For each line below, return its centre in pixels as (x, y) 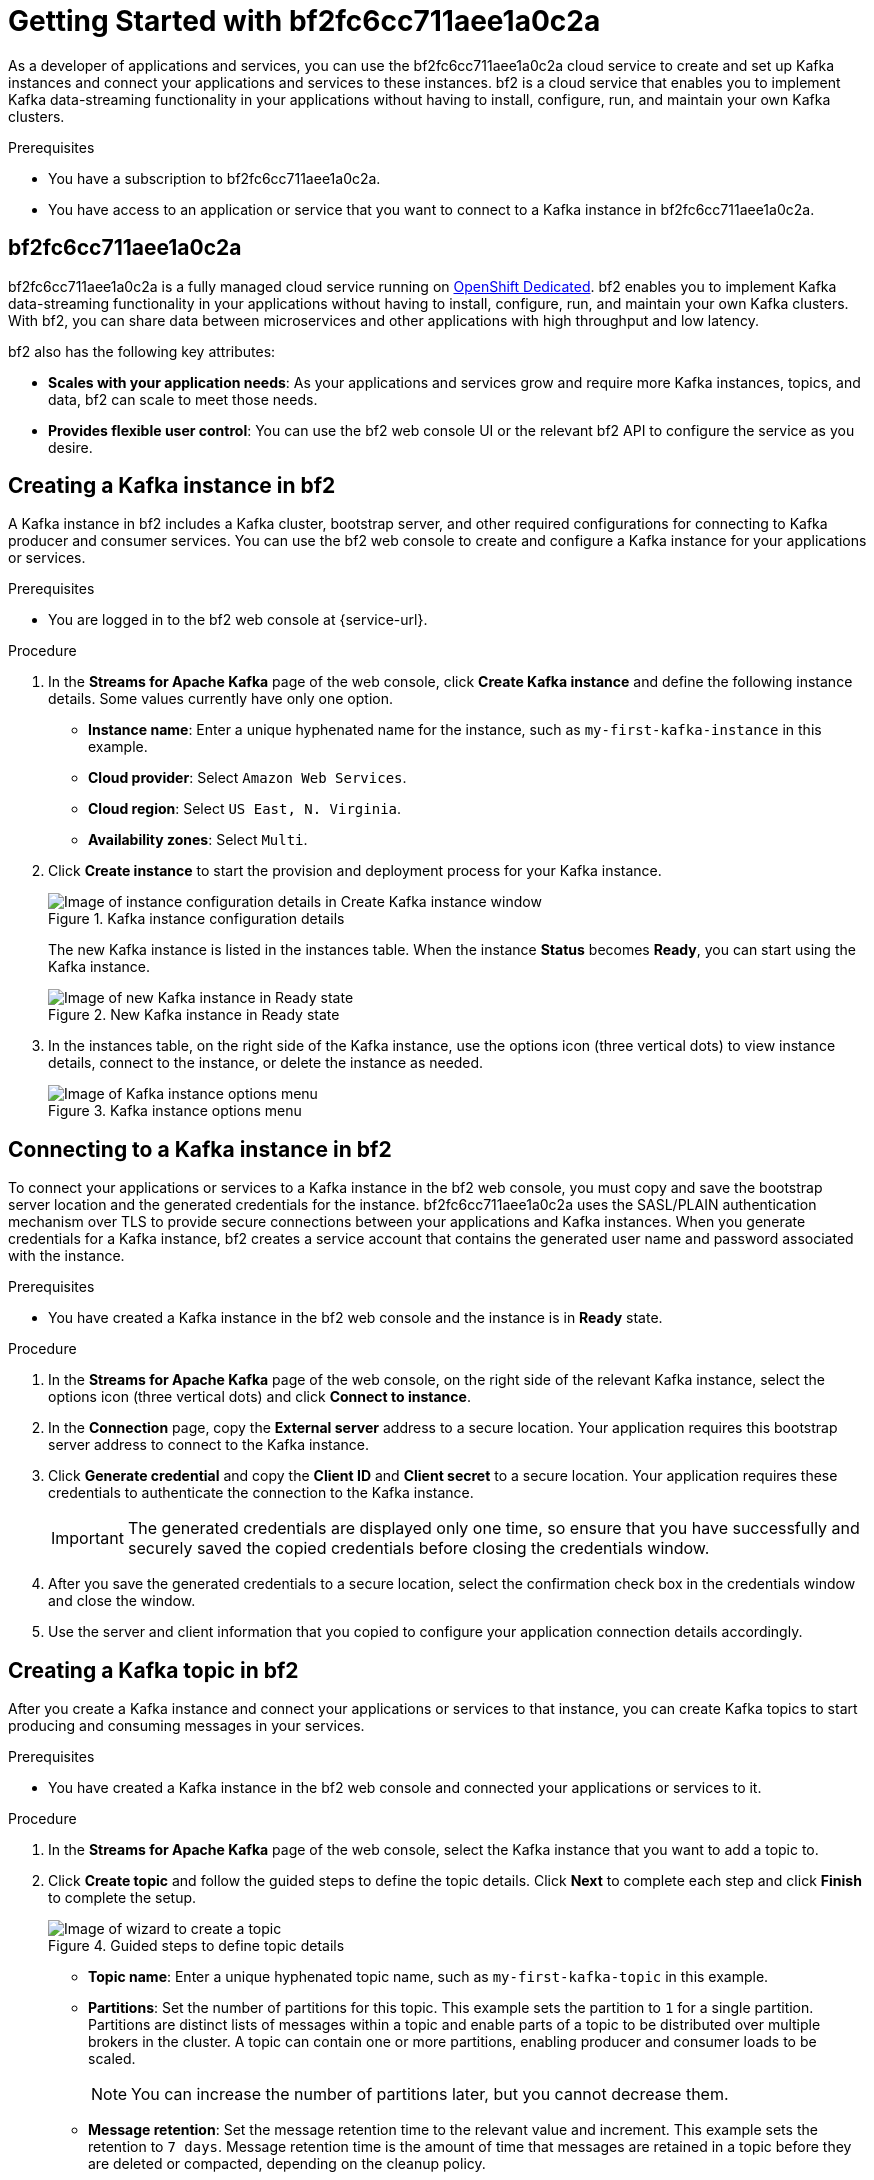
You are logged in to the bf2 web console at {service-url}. (238, 620)
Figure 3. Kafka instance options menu (175, 1111)
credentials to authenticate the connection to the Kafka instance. (261, 1493)
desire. (70, 447)
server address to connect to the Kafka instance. (209, 1445)
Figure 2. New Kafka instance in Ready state (194, 1015)
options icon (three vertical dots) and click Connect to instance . (259, 1397)
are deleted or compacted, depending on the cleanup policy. (287, 2164)
